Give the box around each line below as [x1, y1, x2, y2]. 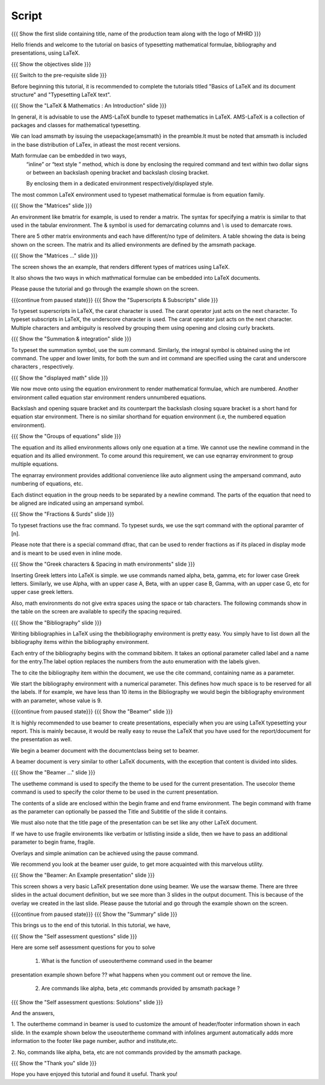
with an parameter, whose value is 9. [11, 697, 102, 704]
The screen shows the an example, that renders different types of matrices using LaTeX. [11, 263, 230, 270]
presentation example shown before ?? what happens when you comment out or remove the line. [11, 971, 252, 978]
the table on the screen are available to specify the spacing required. [11, 608, 182, 615]
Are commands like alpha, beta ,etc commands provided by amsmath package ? [41, 985, 240, 992]
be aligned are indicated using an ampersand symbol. [11, 499, 144, 507]
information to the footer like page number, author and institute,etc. [11, 1037, 178, 1045]
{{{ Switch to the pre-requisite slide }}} [11, 72, 107, 79]
